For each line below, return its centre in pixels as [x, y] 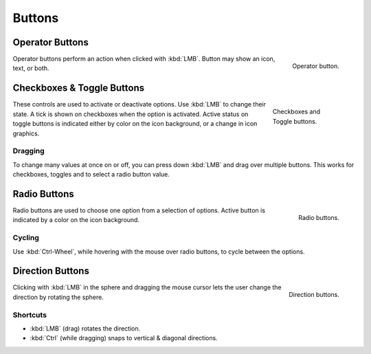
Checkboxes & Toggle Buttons [79, 88]
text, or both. [31, 68]
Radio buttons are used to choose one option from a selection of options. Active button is [139, 210]
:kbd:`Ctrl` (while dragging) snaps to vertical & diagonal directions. [124, 338]
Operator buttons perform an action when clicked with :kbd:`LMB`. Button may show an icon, [144, 59]
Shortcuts [30, 315]
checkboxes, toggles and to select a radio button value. [91, 175]
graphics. [26, 133]
